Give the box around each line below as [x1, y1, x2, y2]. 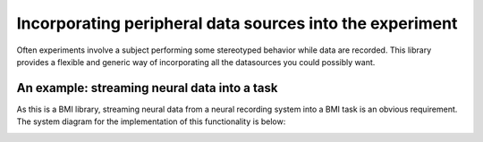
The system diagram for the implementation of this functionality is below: [16, 116, 286, 127]
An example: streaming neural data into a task [16, 80, 278, 96]
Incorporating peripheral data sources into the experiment [16, 13, 458, 33]
